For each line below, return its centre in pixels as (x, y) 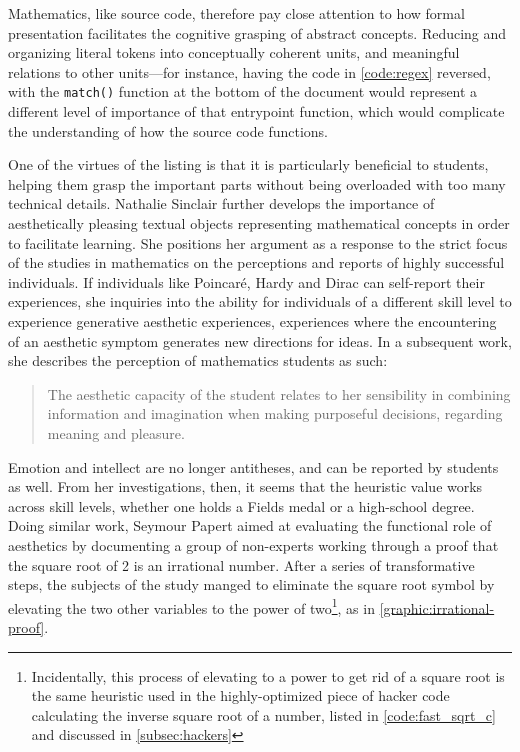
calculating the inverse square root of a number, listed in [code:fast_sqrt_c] (263, 714)
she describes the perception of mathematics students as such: (198, 360)
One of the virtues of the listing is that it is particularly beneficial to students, (248, 164)
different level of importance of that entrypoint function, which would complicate (256, 111)
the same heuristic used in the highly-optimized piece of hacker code (240, 695)
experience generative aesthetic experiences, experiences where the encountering (252, 320)
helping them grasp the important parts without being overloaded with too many (257, 183)
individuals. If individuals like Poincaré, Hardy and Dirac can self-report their (246, 281)
